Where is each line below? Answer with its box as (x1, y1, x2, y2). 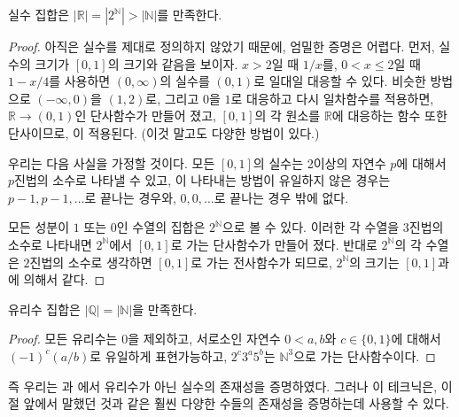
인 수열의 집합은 (116, 218, 206, 236)
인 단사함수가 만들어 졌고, (74, 106, 216, 125)
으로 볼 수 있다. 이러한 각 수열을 (222, 218, 400, 236)
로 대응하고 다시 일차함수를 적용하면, (230, 89, 434, 107)
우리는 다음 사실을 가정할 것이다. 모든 (8, 153, 215, 172)
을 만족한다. (132, 299, 198, 318)
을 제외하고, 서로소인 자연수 (128, 329, 281, 348)
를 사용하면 (49, 72, 111, 90)
